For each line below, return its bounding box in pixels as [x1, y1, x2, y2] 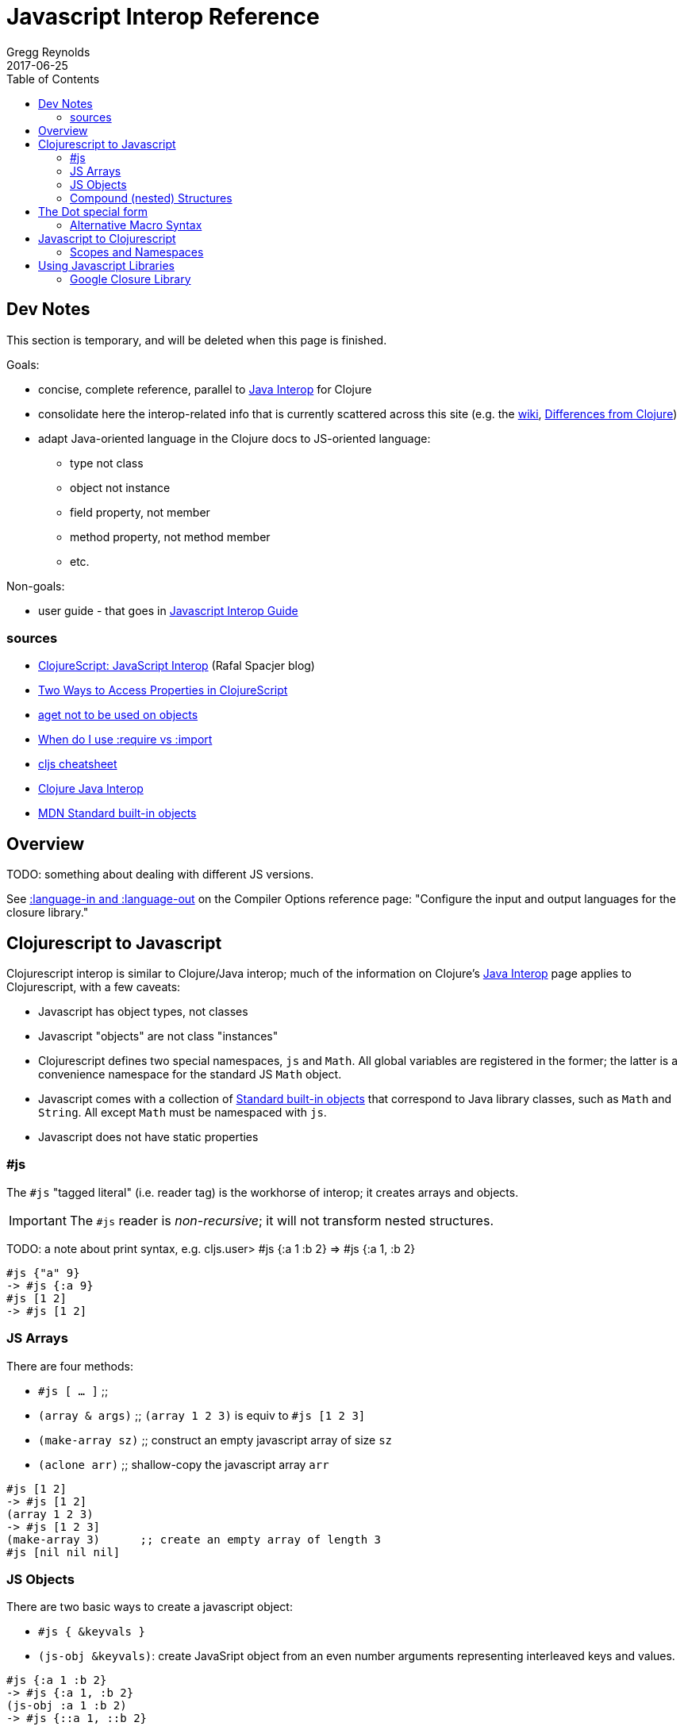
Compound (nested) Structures [70, 190, 232, 205]
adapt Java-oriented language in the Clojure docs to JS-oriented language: [38, 431, 431, 445]
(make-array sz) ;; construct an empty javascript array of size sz [38, 1432, 393, 1447]
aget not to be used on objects [38, 708, 198, 722]
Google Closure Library [70, 271, 191, 286]
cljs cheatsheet [38, 757, 117, 771]
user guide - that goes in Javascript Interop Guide [38, 603, 298, 617]
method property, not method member [70, 529, 271, 544]
